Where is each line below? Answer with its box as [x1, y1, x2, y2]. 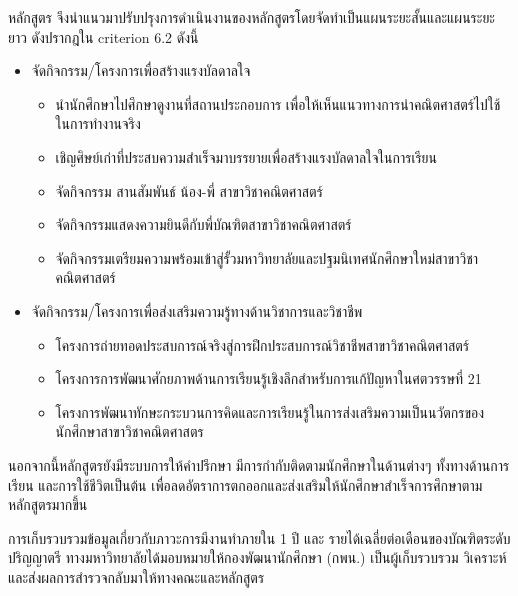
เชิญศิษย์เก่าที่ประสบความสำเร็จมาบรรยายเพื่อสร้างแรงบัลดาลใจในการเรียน [55, 146, 438, 167]
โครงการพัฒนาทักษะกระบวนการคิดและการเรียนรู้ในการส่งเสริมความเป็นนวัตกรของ [55, 401, 485, 422]
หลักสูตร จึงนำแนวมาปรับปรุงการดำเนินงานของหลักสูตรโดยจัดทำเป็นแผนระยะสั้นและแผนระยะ [8, 7, 495, 27]
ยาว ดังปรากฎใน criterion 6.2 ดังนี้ [8, 26, 199, 47]
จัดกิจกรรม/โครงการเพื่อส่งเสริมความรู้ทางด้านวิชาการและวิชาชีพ [31, 300, 363, 321]
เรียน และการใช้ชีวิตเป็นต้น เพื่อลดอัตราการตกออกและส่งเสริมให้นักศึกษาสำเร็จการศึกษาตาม [8, 474, 483, 495]
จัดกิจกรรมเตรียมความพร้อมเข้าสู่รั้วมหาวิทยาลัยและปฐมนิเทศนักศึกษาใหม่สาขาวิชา [55, 247, 479, 268]
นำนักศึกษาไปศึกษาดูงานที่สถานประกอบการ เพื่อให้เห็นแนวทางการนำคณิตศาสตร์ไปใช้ [55, 93, 501, 114]
